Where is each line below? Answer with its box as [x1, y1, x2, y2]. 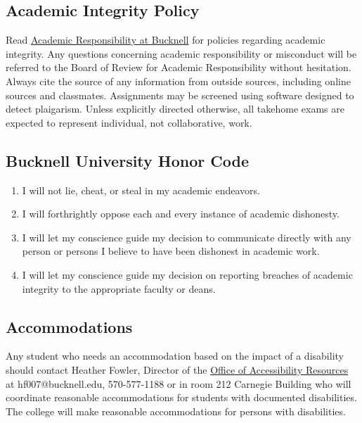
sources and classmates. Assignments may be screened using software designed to [6, 87, 354, 102]
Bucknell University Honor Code [6, 149, 250, 171]
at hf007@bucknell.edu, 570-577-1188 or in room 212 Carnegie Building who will [6, 376, 351, 391]
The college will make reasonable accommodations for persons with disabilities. [6, 403, 346, 418]
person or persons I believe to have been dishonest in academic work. [22, 244, 320, 258]
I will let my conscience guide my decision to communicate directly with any [22, 229, 351, 244]
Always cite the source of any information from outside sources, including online [6, 73, 351, 88]
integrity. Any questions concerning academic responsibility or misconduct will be [6, 46, 357, 61]
